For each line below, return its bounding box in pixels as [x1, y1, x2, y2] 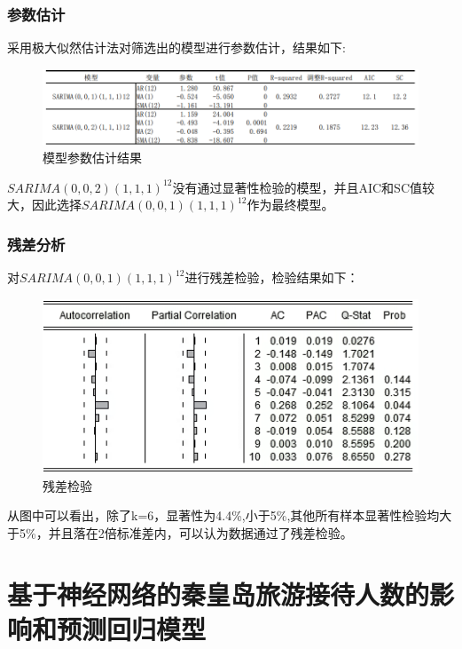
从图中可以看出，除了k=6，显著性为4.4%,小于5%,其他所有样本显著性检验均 [7, 506, 440, 525]
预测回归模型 [57, 610, 207, 646]
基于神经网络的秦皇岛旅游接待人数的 [7, 575, 430, 612]
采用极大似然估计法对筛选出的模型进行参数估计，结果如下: [7, 38, 346, 57]
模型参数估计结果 [43, 148, 142, 167]
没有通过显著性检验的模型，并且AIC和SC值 [172, 178, 423, 196]
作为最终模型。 [247, 195, 334, 214]
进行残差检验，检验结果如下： [184, 268, 359, 287]
